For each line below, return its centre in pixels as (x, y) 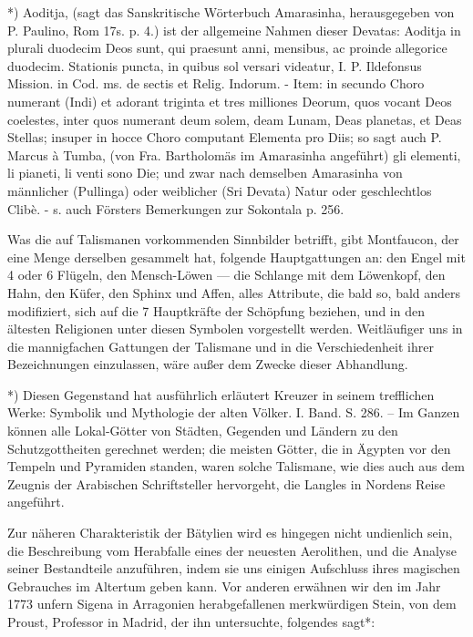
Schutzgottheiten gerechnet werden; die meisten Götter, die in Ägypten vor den (229, 448)
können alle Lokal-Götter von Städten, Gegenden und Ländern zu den (203, 431)
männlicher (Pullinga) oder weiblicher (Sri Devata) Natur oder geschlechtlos (220, 190)
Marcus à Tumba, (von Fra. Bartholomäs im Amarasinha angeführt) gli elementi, (234, 154)
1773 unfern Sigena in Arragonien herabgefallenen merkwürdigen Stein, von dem (232, 604)
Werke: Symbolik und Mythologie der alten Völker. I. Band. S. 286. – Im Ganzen (234, 412)
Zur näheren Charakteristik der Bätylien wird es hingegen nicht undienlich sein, (230, 533)
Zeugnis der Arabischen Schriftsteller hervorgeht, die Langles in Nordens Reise (226, 483)
